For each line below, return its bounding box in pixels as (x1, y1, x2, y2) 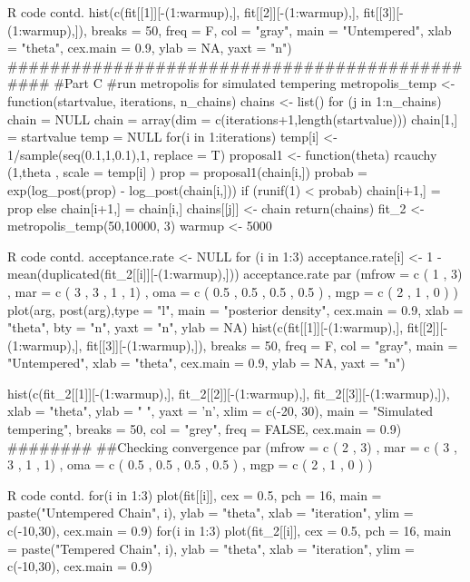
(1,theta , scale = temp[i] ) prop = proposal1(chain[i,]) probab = (7, 163, 367, 182)
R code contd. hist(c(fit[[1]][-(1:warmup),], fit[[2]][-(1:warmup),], (7, 3, 359, 21)
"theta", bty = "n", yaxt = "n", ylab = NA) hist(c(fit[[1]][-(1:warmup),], (7, 318, 404, 337)
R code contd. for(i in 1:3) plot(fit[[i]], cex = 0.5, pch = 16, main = (7, 485, 382, 504)
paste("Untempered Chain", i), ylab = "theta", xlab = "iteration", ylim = (7, 503, 414, 522)
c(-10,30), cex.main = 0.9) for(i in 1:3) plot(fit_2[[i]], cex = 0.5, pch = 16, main (7, 521, 452, 540)
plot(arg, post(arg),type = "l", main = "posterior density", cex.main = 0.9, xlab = (7, 300, 464, 319)
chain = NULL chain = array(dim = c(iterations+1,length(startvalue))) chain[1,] (7, 109, 458, 128)
